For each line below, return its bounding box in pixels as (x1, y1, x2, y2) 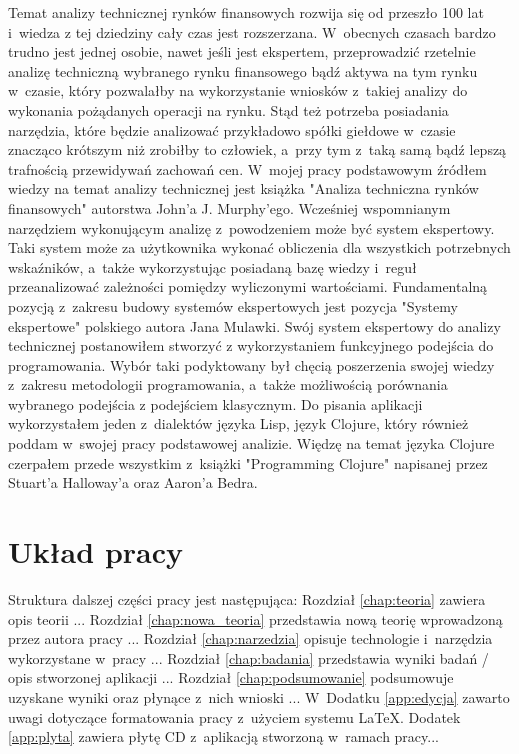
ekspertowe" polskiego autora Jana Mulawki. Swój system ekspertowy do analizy (8, 315, 501, 336)
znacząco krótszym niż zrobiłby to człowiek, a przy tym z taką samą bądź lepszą (8, 139, 507, 160)
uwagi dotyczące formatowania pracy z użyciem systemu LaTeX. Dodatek (8, 706, 461, 727)
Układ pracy (8, 531, 184, 572)
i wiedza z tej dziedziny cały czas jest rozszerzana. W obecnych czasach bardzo (8, 21, 496, 42)
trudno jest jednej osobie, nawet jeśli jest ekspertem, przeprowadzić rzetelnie (8, 41, 476, 62)
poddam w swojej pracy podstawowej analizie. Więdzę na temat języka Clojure (8, 433, 495, 454)
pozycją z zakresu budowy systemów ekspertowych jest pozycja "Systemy (8, 295, 458, 316)
